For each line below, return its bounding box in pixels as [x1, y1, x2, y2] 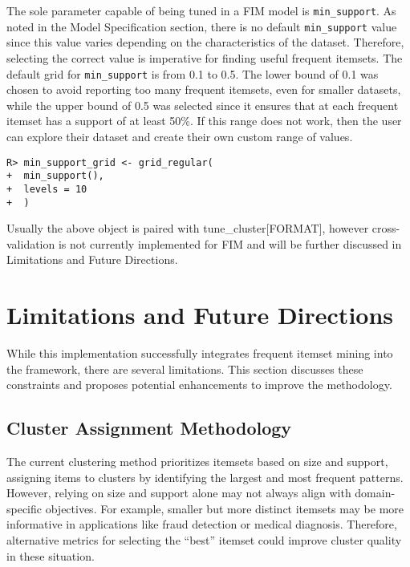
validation [6, 235, 55, 252]
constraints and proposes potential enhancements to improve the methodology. [6, 376, 392, 393]
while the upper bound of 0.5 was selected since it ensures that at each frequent [6, 96, 399, 113]
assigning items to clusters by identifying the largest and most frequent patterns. [6, 468, 404, 485]
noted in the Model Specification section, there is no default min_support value [6, 18, 397, 34]
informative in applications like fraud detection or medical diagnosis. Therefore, [6, 516, 397, 533]
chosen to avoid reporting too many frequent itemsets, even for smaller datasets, [6, 81, 401, 98]
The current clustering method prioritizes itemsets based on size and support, [6, 453, 388, 470]
